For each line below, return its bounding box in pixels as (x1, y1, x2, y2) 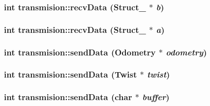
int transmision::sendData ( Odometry (4, 46, 156, 58)
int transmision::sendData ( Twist (4, 68, 137, 80)
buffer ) (142, 91, 170, 103)
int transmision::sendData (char (4, 91, 132, 103)
